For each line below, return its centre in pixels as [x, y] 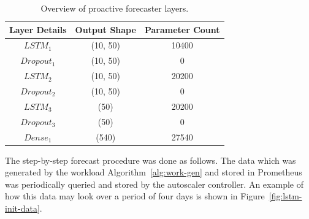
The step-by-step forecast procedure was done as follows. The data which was [151, 160]
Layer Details [38, 29]
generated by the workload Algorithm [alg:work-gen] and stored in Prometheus [154, 172]
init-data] [22, 208]
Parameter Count [182, 29]
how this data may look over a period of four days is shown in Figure [135, 196]
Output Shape [105, 29]
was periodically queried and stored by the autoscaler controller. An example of [154, 184]
